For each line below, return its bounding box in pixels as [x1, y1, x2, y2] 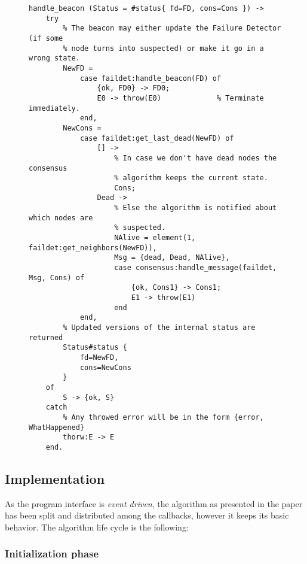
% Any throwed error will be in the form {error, [63, 413, 264, 422]
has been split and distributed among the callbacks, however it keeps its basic [5, 509, 289, 521]
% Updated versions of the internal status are [63, 323, 256, 332]
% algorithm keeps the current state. [114, 174, 268, 183]
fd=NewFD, [79, 353, 119, 362]
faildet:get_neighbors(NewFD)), [29, 243, 157, 252]
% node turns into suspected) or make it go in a [63, 44, 264, 53]
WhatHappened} [29, 423, 85, 432]
